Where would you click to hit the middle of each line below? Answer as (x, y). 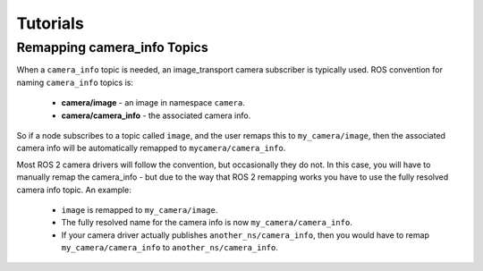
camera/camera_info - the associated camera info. (156, 115)
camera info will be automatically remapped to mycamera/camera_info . (151, 148)
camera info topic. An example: (74, 190)
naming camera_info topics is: (75, 82)
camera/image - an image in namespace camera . (153, 103)
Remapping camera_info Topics (113, 47)
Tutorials (50, 23)
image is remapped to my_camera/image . (140, 209)
